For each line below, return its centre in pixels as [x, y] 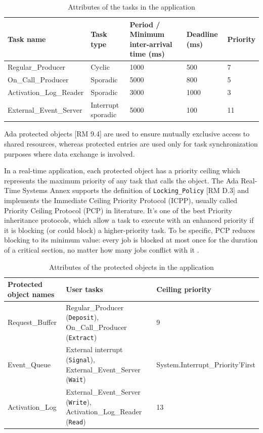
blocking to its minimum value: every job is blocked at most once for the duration [131, 240]
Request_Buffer [32, 322]
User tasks [84, 289]
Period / [145, 24]
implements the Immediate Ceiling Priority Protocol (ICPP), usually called [121, 200]
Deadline [202, 34]
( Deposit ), [82, 317]
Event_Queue [29, 364]
